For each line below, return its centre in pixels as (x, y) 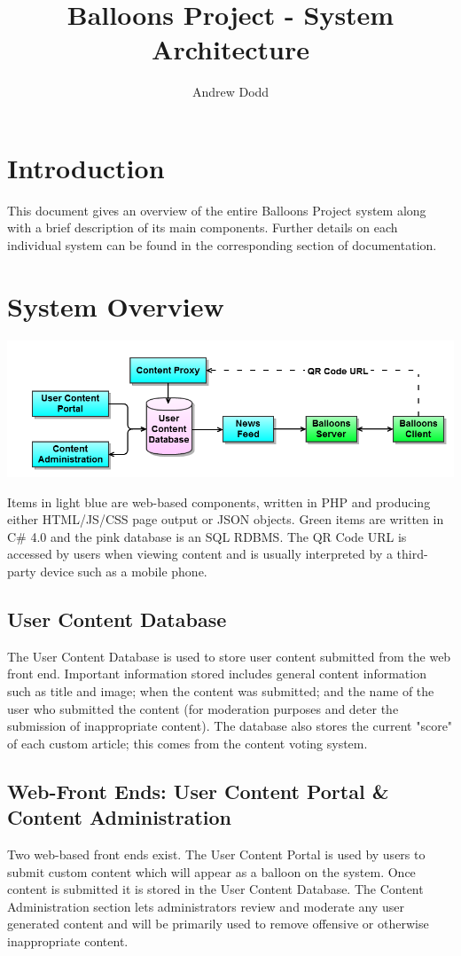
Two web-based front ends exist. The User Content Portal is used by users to (216, 854)
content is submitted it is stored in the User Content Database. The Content (215, 889)
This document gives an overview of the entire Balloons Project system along (217, 210)
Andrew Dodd (230, 92)
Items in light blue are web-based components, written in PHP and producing (219, 502)
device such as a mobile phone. (124, 571)
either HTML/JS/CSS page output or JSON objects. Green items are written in (226, 519)
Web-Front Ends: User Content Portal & (198, 791)
